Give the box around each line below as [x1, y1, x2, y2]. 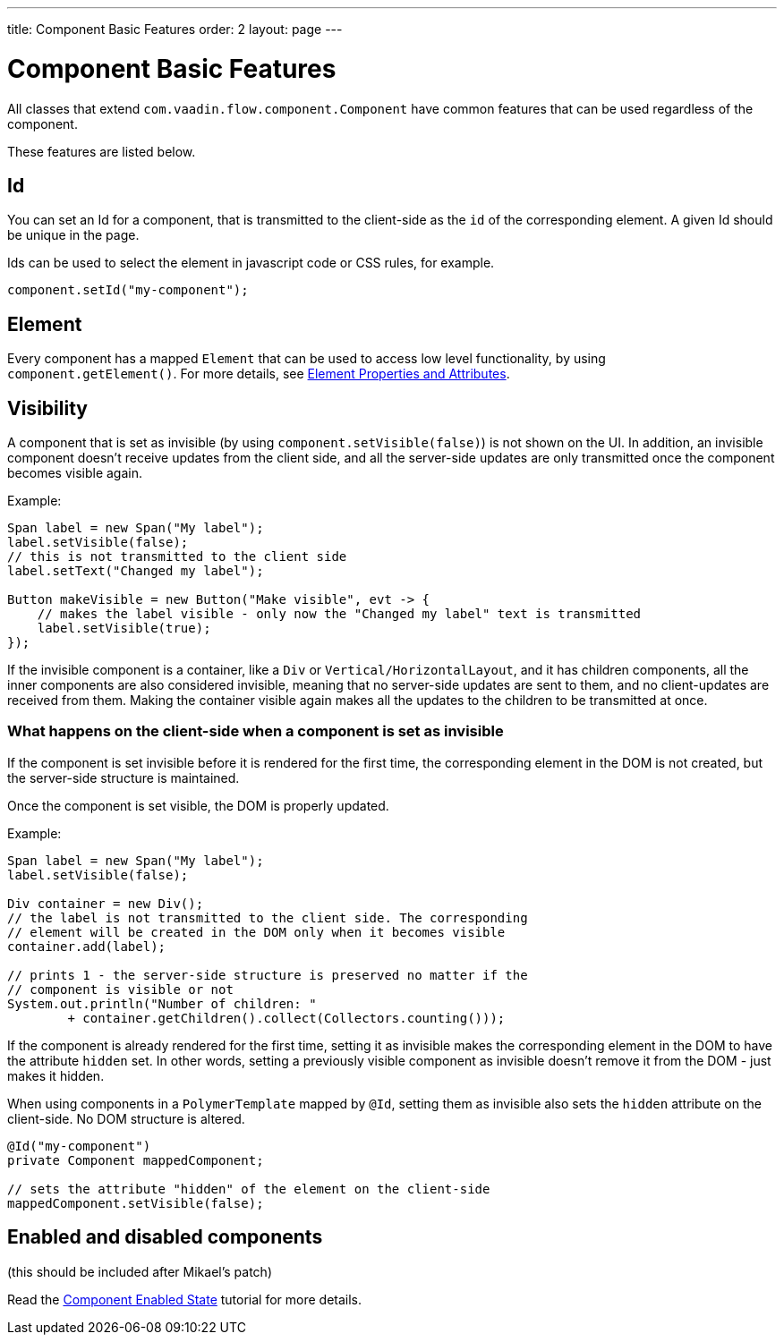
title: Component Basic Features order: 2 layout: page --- [7, 21, 343, 37]
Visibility [7, 396, 88, 420]
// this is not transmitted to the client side [7, 549, 347, 565]
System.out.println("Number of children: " [7, 996, 317, 1011]
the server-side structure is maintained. [7, 769, 240, 786]
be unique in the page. [7, 227, 140, 243]
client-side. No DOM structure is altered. [7, 1110, 245, 1126]
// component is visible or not [7, 981, 234, 997]
